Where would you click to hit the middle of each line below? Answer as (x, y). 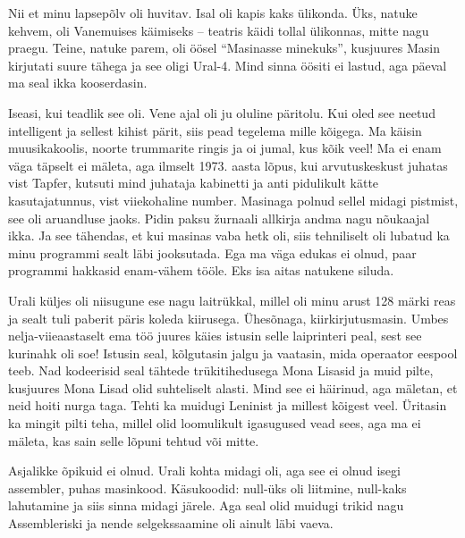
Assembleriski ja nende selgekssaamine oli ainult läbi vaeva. (171, 523)
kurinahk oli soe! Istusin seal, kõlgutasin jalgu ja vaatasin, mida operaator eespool (233, 353)
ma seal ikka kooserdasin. (78, 83)
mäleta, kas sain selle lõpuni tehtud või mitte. (134, 440)
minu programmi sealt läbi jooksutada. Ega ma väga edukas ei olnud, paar (212, 252)
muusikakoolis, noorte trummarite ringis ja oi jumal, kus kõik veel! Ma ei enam (225, 148)
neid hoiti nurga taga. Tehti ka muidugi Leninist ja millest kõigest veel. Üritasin (228, 405)
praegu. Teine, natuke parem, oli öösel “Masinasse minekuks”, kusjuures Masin (224, 48)
